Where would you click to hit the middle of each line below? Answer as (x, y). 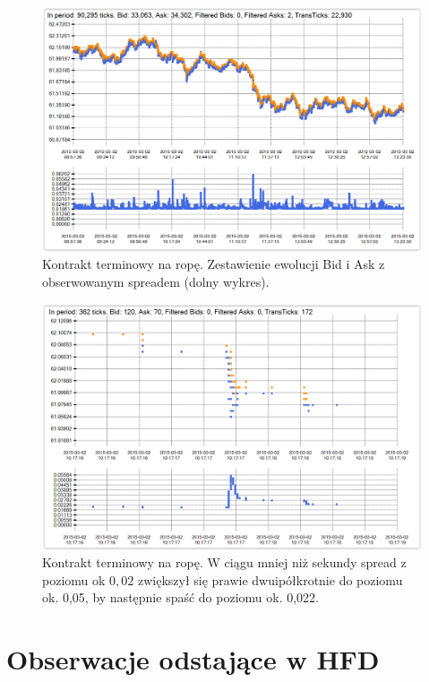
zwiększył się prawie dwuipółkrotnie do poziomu (270, 579)
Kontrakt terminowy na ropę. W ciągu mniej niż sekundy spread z (224, 562)
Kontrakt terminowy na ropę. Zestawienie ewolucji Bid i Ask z (214, 264)
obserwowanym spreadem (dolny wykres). (156, 282)
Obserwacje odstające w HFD (193, 659)
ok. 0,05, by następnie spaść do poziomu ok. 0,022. (181, 597)
